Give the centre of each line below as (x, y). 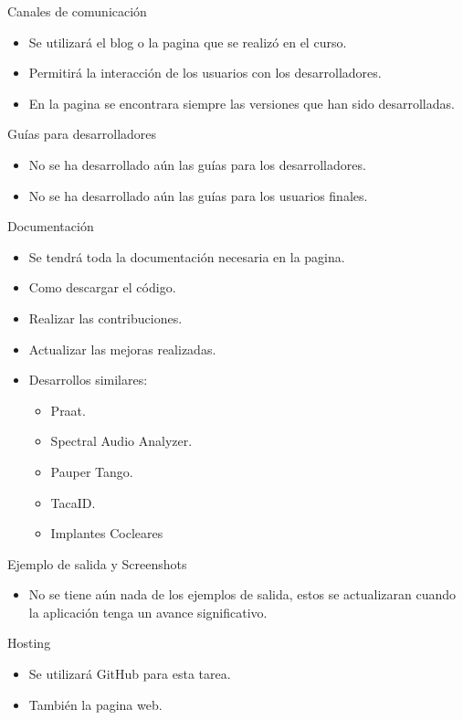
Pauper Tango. (92, 471)
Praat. (68, 410)
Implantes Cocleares (107, 533)
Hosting (29, 643)
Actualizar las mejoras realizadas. (122, 349)
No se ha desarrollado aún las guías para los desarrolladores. (197, 164)
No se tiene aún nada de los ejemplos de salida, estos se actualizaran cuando (242, 594)
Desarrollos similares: (88, 380)
